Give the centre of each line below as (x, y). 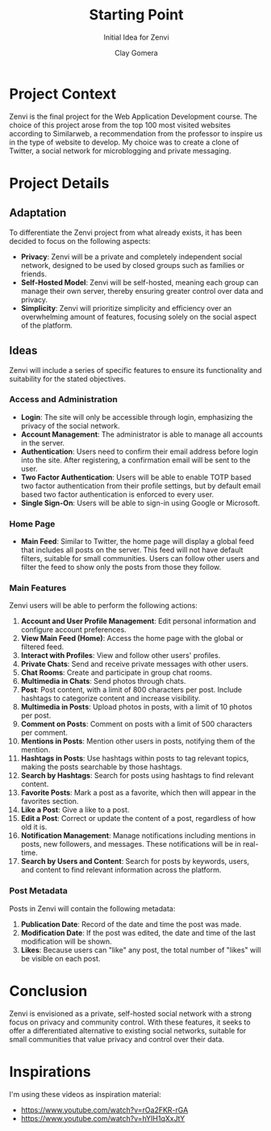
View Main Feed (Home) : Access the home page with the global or (132, 639)
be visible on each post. (60, 958)
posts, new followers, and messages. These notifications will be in (131, 844)
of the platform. (47, 325)
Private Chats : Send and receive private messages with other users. (135, 664)
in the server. (43, 442)
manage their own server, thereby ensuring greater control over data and (142, 291)
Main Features (38, 589)
